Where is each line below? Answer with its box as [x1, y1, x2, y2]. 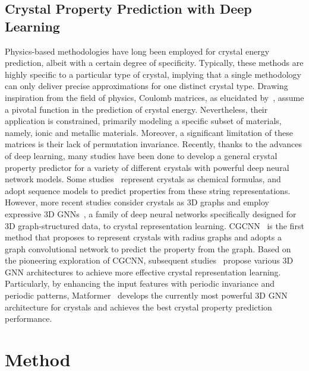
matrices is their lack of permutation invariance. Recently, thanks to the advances [5, 138, 302, 150]
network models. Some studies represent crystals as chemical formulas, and [5, 173, 281, 185]
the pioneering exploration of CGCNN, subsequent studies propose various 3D [5, 254, 294, 267]
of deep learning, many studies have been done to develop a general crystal [5, 149, 278, 161]
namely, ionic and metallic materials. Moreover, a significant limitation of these [5, 126, 293, 138]
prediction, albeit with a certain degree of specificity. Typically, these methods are [5, 56, 304, 69]
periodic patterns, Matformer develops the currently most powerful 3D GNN [5, 289, 288, 302]
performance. [5, 312, 52, 325]
